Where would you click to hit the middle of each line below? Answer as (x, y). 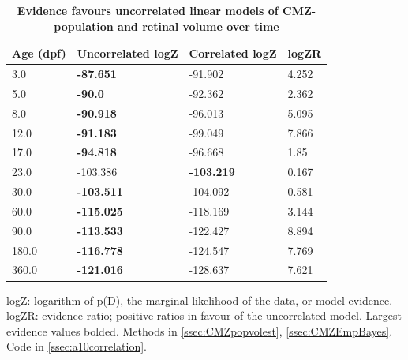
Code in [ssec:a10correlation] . (77, 346)
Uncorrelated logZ (127, 53)
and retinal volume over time (198, 26)
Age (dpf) (39, 53)
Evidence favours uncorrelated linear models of (148, 10)
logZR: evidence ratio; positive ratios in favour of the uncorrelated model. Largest (204, 315)
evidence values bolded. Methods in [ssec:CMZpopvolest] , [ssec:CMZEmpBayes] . (200, 330)
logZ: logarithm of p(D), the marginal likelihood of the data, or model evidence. (200, 300)
